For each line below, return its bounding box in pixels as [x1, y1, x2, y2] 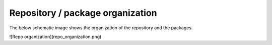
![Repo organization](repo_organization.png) [9, 34, 102, 40]
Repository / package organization [9, 7, 157, 18]
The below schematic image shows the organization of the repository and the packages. [9, 25, 193, 31]
